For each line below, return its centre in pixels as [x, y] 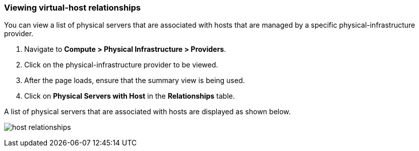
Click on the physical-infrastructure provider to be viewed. [121, 65]
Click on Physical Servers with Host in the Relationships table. [130, 96]
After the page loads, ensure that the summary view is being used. [135, 81]
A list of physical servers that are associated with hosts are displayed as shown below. [147, 112]
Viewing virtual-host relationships [72, 8]
